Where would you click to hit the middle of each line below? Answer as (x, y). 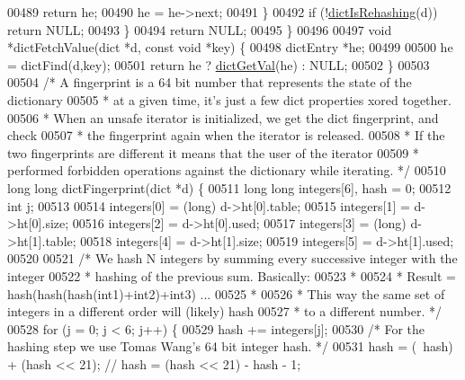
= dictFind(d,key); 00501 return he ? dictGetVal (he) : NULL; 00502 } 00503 (219, 64)
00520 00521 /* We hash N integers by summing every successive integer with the (232, 258)
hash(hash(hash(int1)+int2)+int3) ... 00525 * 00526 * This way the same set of (226, 293)
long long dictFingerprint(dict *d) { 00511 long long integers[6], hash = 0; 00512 (229, 187)
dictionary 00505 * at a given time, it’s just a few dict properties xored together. (229, 99)
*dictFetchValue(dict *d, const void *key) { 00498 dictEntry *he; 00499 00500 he (230, 47)
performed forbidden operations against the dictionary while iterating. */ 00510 (227, 170)
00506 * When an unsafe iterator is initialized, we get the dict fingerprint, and (223, 117)
